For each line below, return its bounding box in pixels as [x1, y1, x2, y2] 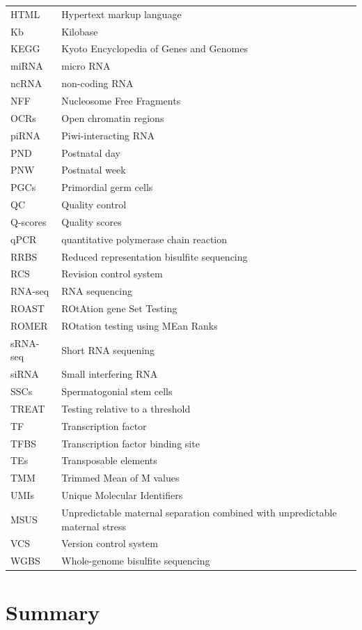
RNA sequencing [61, 284, 132, 298]
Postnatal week [61, 162, 126, 177]
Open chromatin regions [61, 110, 164, 125]
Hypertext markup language [61, 6, 182, 21]
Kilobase [61, 24, 98, 38]
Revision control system [61, 266, 163, 281]
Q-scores [10, 214, 47, 229]
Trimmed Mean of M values [61, 470, 180, 485]
